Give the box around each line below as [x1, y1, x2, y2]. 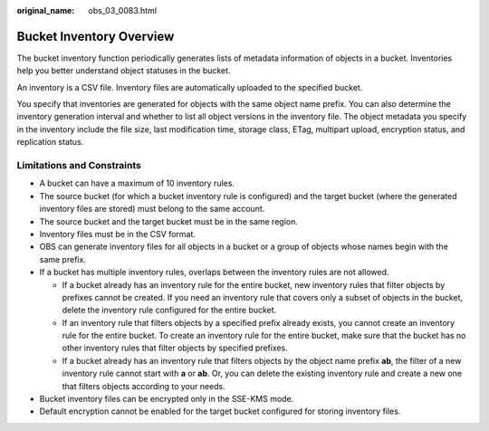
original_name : [16, 5, 75, 15]
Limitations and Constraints [16, 159, 142, 172]
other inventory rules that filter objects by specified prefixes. [62, 342, 289, 353]
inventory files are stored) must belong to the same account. [39, 204, 265, 215]
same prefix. [39, 254, 86, 264]
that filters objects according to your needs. [62, 380, 225, 391]
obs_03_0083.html [88, 5, 158, 15]
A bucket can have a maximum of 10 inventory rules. [39, 177, 235, 189]
